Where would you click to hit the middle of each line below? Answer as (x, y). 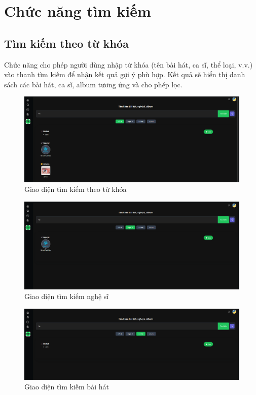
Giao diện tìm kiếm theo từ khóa (76, 189)
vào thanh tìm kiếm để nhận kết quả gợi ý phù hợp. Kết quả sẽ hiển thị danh (125, 74)
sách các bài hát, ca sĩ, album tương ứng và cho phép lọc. (93, 84)
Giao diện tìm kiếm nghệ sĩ (67, 296)
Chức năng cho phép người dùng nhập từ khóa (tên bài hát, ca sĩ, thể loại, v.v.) (129, 64)
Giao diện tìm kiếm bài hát (67, 387)
